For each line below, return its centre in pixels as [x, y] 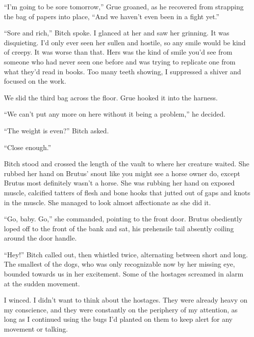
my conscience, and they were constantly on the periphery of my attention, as [121, 309]
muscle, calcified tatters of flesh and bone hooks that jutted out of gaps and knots [127, 192]
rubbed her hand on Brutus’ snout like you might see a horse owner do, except [122, 173]
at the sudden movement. [42, 283]
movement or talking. [36, 329]
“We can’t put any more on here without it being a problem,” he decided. [115, 114]
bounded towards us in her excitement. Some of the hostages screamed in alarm [124, 274]
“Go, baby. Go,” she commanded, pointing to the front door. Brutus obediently [123, 219]
